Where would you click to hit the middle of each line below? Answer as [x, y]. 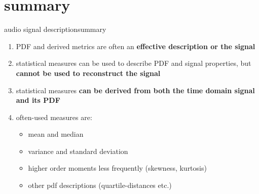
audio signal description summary [55, 29]
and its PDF [38, 100]
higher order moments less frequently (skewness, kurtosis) [117, 168]
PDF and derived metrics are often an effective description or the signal [136, 46]
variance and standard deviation [78, 151]
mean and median [56, 134]
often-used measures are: [54, 117]
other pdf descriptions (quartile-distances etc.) [100, 185]
